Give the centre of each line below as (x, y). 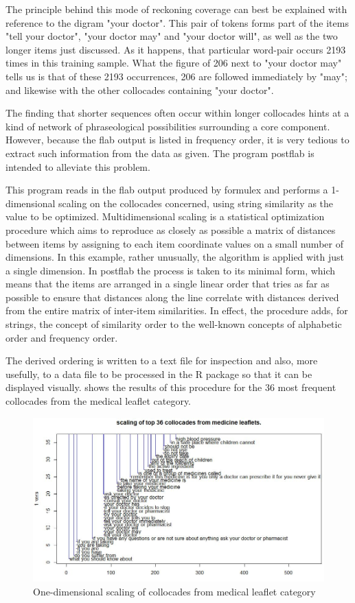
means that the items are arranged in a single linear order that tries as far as (168, 284)
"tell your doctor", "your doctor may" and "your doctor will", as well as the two (172, 36)
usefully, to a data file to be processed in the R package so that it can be (159, 374)
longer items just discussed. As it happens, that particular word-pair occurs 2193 (176, 49)
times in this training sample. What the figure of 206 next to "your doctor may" (174, 63)
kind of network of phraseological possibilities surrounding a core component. (168, 126)
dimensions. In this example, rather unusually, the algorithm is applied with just (175, 257)
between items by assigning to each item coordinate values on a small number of (174, 243)
